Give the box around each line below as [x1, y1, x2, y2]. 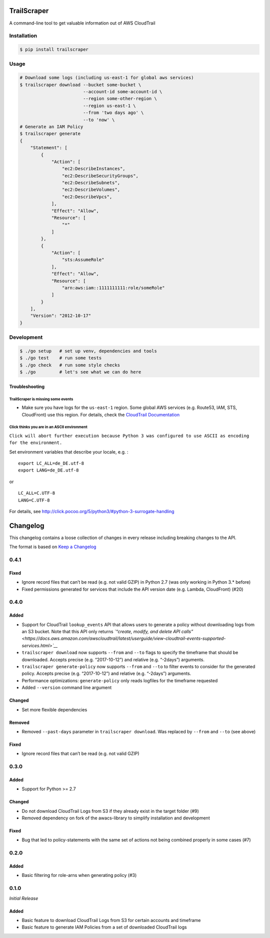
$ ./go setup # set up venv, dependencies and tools [19, 348, 157, 354]
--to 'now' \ [82, 117, 115, 123]
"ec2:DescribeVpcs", [61, 194, 112, 200]
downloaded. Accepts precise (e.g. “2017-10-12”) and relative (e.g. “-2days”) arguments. [21, 656, 205, 663]
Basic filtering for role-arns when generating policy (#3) [21, 872, 137, 878]
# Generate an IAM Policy [19, 124, 83, 130]
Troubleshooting [9, 383, 45, 389]
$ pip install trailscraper [19, 47, 88, 53]
